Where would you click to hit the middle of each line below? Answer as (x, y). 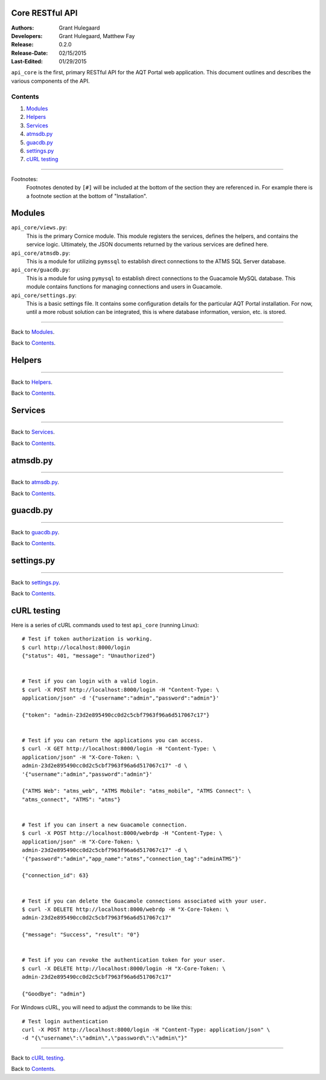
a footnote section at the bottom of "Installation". (87, 196)
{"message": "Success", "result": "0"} (81, 935)
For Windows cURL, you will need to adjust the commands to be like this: (102, 1008)
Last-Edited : (27, 62)
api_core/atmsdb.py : (41, 253)
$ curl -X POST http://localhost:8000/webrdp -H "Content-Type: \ (122, 833)
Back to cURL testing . (38, 1058)
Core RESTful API (44, 13)
